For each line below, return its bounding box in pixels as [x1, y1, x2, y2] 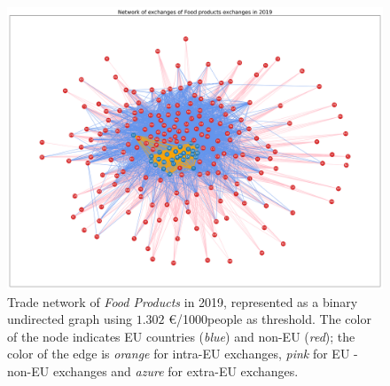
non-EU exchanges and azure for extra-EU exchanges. [7, 361, 299, 380]
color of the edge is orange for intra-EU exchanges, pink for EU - [7, 344, 358, 363]
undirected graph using [7, 310, 132, 328]
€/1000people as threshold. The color [168, 310, 371, 328]
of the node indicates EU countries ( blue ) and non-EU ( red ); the [7, 327, 355, 345]
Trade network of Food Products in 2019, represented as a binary [7, 292, 358, 311]
